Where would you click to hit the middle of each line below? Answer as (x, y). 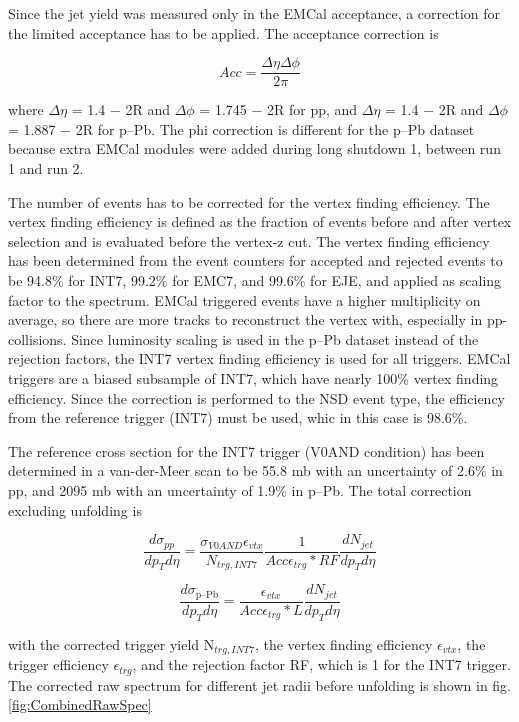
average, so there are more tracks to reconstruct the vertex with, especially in (245, 319)
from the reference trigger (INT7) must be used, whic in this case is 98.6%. (238, 417)
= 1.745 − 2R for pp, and (278, 109)
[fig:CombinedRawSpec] (80, 704)
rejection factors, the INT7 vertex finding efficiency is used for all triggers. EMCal (259, 358)
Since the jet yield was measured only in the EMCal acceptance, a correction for (254, 13)
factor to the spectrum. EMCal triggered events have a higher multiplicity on (244, 299)
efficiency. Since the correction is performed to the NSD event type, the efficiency (256, 397)
